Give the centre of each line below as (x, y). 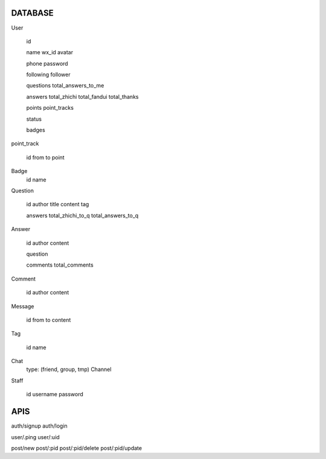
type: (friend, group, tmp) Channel (69, 369)
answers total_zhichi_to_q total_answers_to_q (82, 215)
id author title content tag (58, 204)
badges (36, 130)
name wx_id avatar (50, 52)
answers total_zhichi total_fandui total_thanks (82, 97)
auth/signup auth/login (39, 426)
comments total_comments (60, 265)
